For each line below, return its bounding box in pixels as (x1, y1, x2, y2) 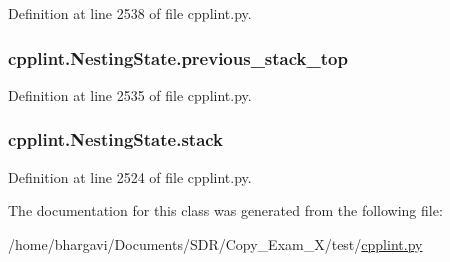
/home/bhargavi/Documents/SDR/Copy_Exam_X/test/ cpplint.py (8, 233, 423, 254)
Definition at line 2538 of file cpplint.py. (8, 3, 252, 23)
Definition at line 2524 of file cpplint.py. (8, 166, 252, 187)
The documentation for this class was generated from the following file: (8, 200, 443, 221)
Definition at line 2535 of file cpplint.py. (8, 84, 252, 105)
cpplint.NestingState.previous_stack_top (8, 45, 348, 70)
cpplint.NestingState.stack (8, 127, 224, 152)
